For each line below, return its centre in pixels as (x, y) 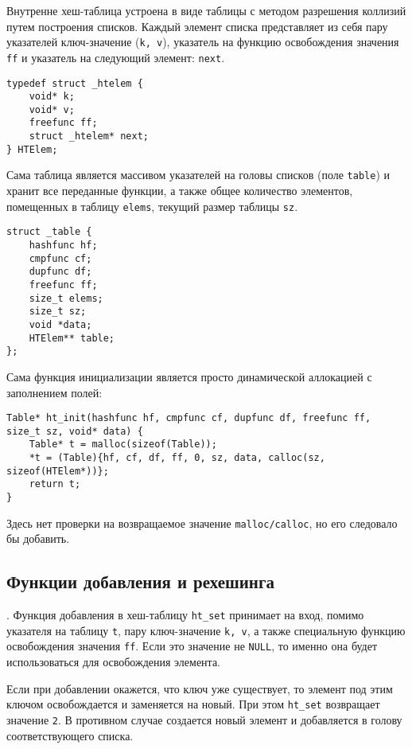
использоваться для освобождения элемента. (114, 662)
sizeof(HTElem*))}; (58, 471)
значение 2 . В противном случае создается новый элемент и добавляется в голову (204, 719)
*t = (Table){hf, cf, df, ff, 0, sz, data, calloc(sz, (177, 458)
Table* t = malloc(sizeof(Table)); (123, 445)
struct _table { (49, 232)
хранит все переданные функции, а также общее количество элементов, (180, 191)
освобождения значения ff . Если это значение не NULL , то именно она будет (192, 646)
